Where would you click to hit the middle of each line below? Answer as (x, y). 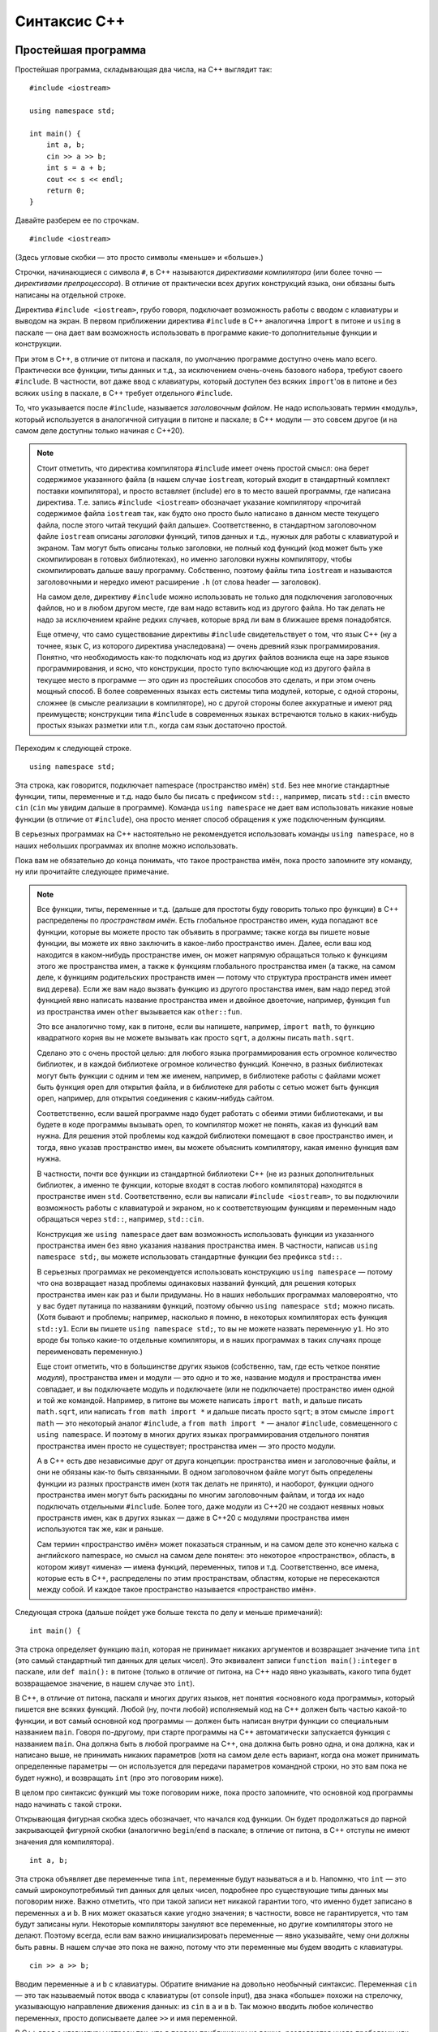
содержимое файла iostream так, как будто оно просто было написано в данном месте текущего (208, 514)
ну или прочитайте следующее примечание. (92, 872)
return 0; (65, 190)
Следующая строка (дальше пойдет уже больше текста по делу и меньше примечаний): (169, 1612)
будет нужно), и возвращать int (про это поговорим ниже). (120, 1778)
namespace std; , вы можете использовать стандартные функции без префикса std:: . (189, 1257)
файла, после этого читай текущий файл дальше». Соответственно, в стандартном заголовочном (207, 525)
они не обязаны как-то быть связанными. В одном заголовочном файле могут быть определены (205, 1472)
